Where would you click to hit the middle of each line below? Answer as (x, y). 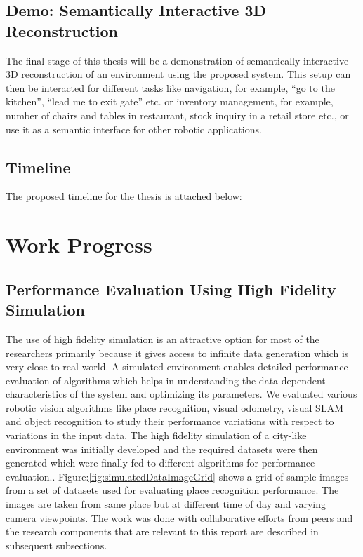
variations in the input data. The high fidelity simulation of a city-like (156, 435)
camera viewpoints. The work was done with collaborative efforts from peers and (179, 517)
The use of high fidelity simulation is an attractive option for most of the (163, 338)
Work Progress (79, 244)
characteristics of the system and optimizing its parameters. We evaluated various (181, 394)
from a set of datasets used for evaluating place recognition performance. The (172, 490)
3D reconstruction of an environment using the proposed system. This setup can (178, 74)
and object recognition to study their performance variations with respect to (170, 421)
